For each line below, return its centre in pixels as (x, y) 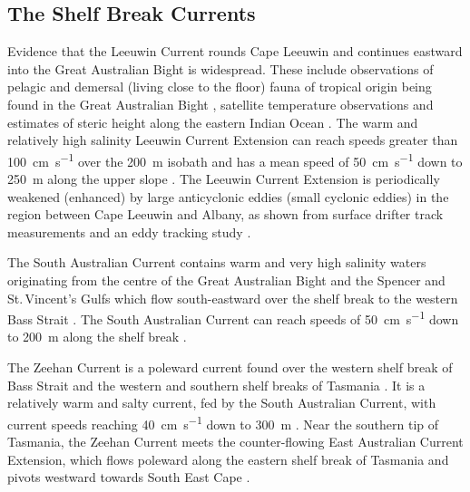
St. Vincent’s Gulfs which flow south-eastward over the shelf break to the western (233, 298)
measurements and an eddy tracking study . (129, 232)
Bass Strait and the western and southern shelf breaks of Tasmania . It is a (216, 385)
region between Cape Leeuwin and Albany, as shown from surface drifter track (225, 214)
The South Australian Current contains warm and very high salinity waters (217, 262)
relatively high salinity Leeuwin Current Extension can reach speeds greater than (233, 140)
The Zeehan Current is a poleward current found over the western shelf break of (230, 367)
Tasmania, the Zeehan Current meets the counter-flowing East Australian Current (235, 442)
